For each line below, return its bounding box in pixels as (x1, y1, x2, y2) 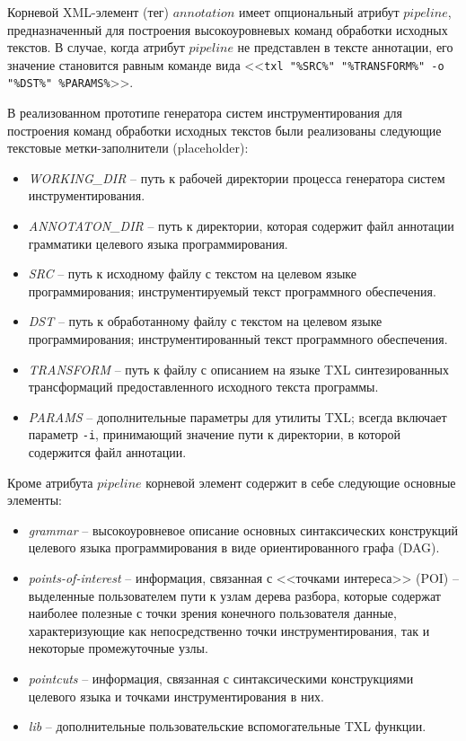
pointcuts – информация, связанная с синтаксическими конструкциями (28, 669, 414, 687)
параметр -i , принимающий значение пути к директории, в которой (28, 425, 401, 444)
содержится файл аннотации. (28, 443, 187, 462)
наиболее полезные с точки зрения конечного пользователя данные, (28, 604, 397, 622)
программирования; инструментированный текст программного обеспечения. (28, 330, 448, 348)
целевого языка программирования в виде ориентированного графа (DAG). (28, 538, 440, 557)
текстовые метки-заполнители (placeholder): (7, 138, 249, 157)
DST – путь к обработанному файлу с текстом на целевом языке (28, 312, 382, 331)
